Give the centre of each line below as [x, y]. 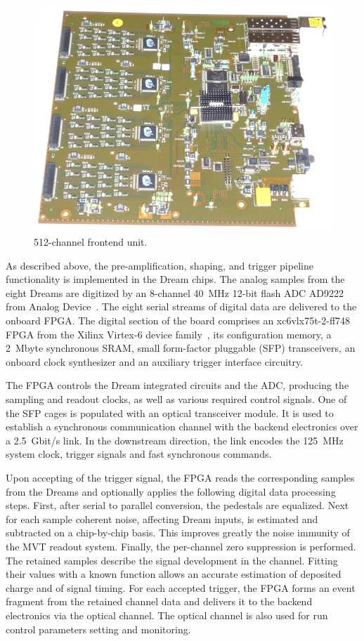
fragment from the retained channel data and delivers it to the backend [159, 601]
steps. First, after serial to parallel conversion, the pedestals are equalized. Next [177, 505]
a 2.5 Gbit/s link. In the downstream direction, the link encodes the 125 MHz [175, 440]
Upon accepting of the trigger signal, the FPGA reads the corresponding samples [180, 477]
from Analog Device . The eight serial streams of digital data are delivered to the [181, 306]
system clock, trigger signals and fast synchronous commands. [139, 454]
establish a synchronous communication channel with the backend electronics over [182, 427]
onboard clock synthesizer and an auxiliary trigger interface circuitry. [155, 361]
